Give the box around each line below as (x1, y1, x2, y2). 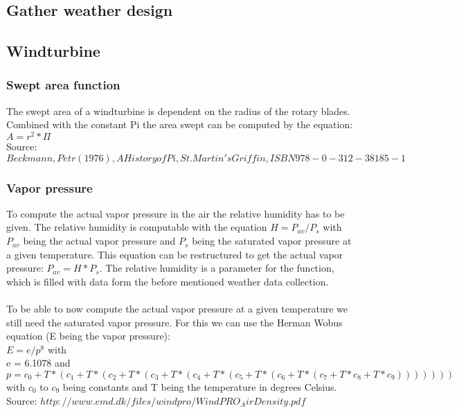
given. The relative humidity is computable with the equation (6, 220, 267, 234)
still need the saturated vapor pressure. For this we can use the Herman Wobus (6, 315, 343, 329)
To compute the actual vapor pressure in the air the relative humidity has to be (6, 206, 345, 220)
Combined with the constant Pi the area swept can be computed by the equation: (6, 117, 353, 132)
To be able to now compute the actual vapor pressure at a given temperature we (6, 301, 348, 316)
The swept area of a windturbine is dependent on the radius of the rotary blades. (6, 103, 350, 118)
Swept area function (6, 76, 120, 94)
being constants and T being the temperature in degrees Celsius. (62, 379, 337, 394)
